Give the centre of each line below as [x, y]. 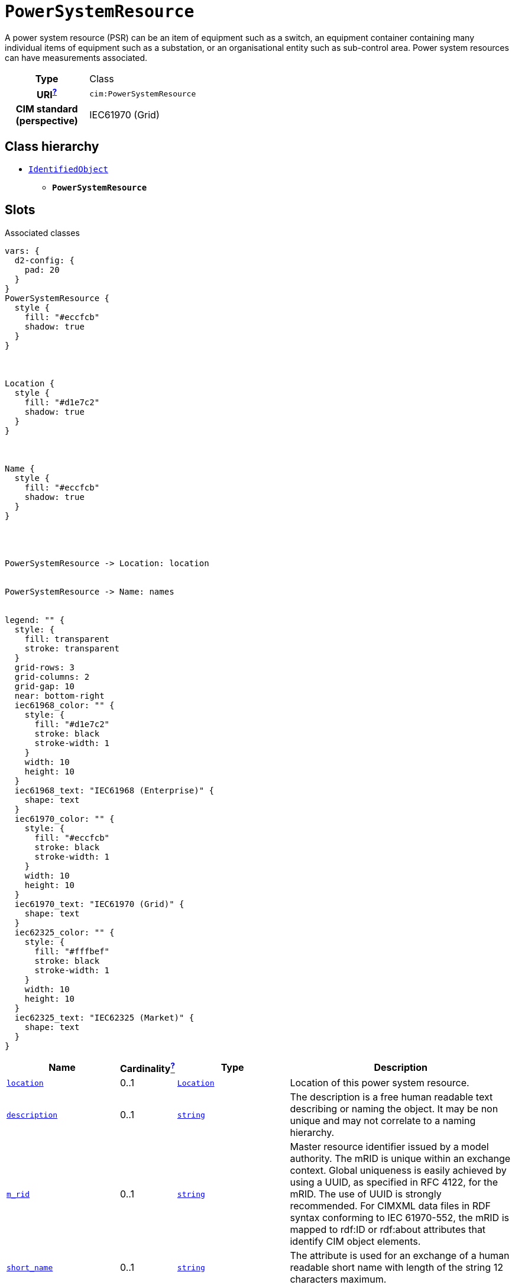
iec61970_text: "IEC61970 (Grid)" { [99, 904]
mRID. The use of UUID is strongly [366, 1194]
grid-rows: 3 [45, 667]
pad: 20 [42, 269]
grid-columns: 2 [52, 677]
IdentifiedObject [68, 169]
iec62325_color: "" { [64, 932]
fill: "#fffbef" [72, 951]
